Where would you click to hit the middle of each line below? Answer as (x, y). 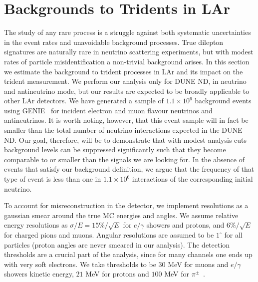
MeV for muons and (198, 264)
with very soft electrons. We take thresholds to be (80, 264)
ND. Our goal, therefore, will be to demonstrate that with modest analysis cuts (126, 140)
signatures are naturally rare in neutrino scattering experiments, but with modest (129, 52)
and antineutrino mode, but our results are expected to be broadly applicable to (127, 91)
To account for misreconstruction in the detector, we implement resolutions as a (126, 205)
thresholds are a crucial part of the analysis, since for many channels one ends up (128, 254)
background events (223, 101)
